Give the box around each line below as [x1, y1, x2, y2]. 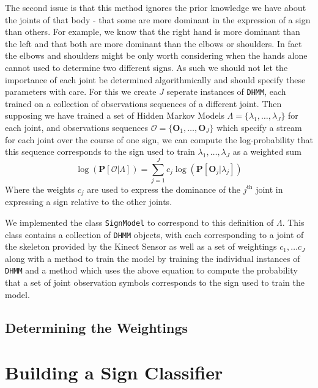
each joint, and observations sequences [5, 121, 149, 133]
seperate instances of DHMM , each [166, 85, 286, 98]
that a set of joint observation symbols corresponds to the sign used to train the [5, 276, 305, 289]
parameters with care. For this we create [5, 85, 157, 98]
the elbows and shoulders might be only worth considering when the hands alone [5, 49, 308, 62]
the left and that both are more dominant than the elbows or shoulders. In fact [5, 37, 302, 50]
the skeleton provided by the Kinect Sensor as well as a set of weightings [5, 240, 277, 253]
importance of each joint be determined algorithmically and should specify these [5, 73, 306, 86]
